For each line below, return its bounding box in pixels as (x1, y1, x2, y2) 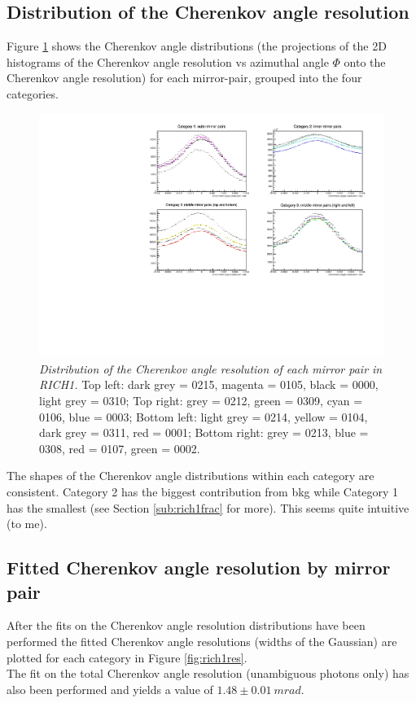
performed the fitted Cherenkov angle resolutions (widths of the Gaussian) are (7, 632, 397, 649)
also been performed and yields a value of (7, 680, 213, 697)
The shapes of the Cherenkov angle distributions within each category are (7, 467, 374, 484)
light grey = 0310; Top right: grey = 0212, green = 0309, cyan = (39, 392, 363, 409)
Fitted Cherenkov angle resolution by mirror (7, 555, 391, 580)
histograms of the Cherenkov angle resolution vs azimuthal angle (7, 53, 329, 70)
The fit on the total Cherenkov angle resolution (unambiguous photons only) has (7, 665, 409, 682)
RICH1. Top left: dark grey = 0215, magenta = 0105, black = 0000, (39, 376, 379, 393)
